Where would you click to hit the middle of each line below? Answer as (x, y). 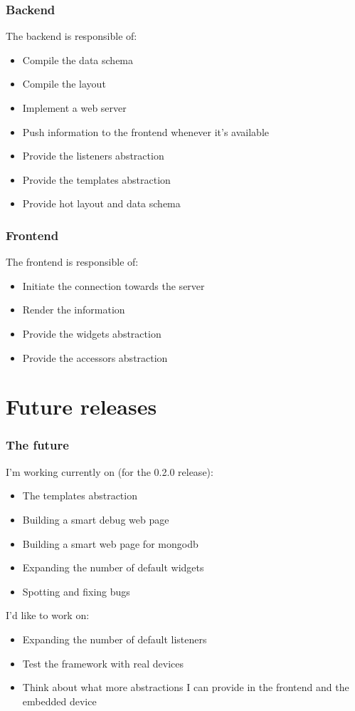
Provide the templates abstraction (96, 179)
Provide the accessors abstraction (95, 357)
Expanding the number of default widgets (113, 567)
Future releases (81, 406)
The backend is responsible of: (71, 36)
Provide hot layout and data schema (101, 203)
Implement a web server (74, 108)
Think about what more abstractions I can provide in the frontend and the (186, 687)
